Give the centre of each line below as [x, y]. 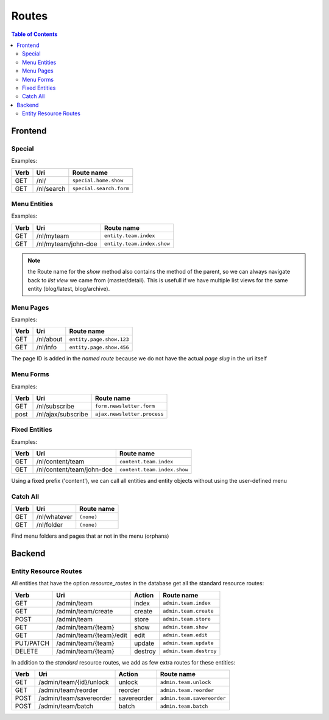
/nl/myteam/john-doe [67, 244]
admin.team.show [185, 627]
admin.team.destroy [189, 651]
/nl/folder [50, 525]
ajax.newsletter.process [129, 414]
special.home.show [98, 181]
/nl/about [49, 340]
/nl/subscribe [55, 406]
